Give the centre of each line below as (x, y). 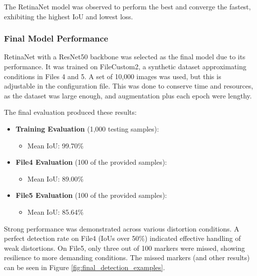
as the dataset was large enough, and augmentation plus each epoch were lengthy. (128, 95)
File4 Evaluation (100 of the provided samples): (91, 162)
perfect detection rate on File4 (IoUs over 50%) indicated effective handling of (122, 238)
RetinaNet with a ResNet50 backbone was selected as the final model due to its (125, 57)
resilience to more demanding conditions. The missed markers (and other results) (127, 257)
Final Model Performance (56, 38)
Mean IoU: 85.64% (55, 211)
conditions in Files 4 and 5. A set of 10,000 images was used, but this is (113, 76)
